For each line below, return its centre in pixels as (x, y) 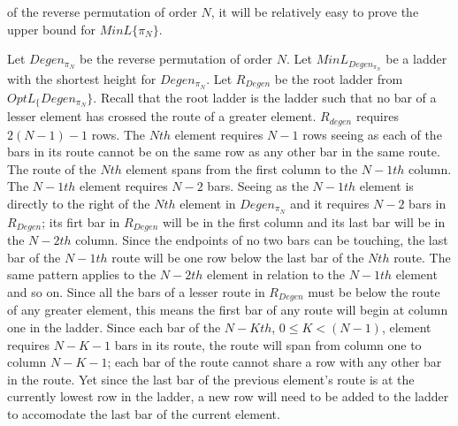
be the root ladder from (339, 78)
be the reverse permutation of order (176, 59)
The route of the (52, 168)
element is (386, 186)
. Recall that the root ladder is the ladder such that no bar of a (265, 97)
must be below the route (374, 292)
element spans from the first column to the (242, 168)
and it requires (330, 203)
